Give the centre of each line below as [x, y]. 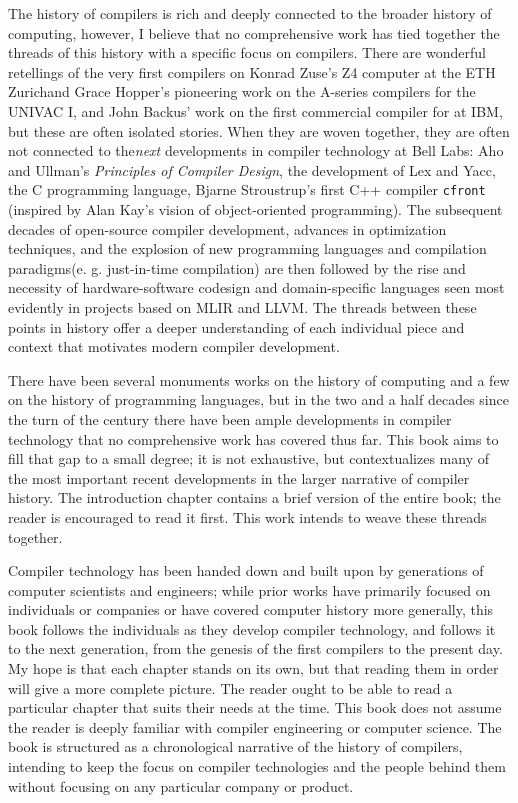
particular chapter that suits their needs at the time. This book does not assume [255, 707]
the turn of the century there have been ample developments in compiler [230, 418]
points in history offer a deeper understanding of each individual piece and [236, 326]
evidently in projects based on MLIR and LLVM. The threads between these [242, 306]
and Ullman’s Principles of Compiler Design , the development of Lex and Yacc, [252, 169]
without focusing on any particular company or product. [181, 785]
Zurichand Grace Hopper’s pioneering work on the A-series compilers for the [242, 91]
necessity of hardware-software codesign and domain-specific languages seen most [256, 287]
